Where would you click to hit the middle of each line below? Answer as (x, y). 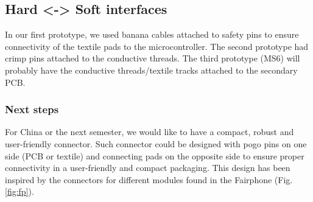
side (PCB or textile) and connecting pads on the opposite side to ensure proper (155, 155)
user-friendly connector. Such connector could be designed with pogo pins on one (156, 143)
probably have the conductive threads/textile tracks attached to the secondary (151, 70)
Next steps (32, 109)
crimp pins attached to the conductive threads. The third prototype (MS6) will (153, 58)
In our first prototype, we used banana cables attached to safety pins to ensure (152, 34)
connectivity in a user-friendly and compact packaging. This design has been (148, 168)
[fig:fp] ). (19, 191)
